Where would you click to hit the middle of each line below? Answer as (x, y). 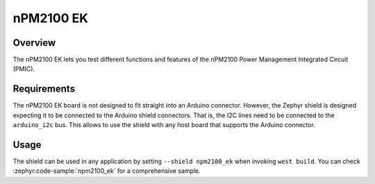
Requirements (44, 89)
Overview (34, 43)
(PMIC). (24, 69)
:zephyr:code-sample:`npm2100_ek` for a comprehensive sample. (107, 171)
